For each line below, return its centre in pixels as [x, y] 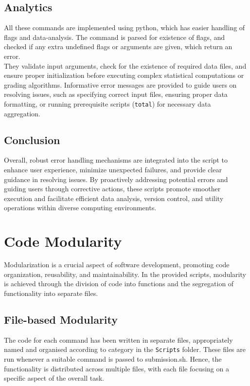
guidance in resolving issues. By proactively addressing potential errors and [116, 179]
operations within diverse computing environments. [80, 208]
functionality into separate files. [51, 293]
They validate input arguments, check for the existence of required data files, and [125, 65]
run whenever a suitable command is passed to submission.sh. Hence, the [113, 358]
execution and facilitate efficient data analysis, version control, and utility [114, 198]
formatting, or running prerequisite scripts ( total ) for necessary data [107, 103]
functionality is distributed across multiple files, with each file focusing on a [116, 368]
